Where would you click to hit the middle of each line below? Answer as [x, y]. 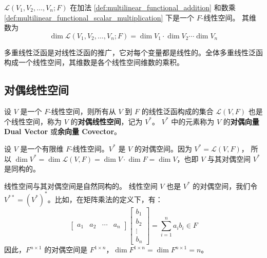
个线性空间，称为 [33, 121]
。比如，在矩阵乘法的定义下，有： [105, 199]
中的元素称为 [193, 121]
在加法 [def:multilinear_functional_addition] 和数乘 [153, 7]
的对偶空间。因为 [163, 148]
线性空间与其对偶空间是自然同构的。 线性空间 [81, 186]
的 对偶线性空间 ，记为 [107, 121]
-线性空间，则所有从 [82, 111]
